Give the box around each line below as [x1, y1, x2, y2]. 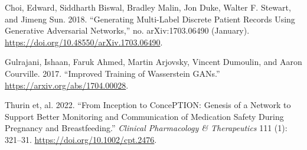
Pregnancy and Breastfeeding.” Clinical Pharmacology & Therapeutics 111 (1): [5, 122, 288, 134]
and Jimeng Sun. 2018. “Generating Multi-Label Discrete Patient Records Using [5, 12, 295, 25]
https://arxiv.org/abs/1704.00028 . [5, 79, 129, 91]
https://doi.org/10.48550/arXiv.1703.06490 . [5, 35, 163, 48]
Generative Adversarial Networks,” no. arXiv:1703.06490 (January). [5, 24, 250, 37]
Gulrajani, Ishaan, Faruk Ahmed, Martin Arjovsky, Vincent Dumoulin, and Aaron [5, 56, 302, 68]
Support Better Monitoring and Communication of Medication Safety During [5, 110, 284, 122]
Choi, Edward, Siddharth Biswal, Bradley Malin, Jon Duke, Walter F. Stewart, [5, 1, 291, 13]
